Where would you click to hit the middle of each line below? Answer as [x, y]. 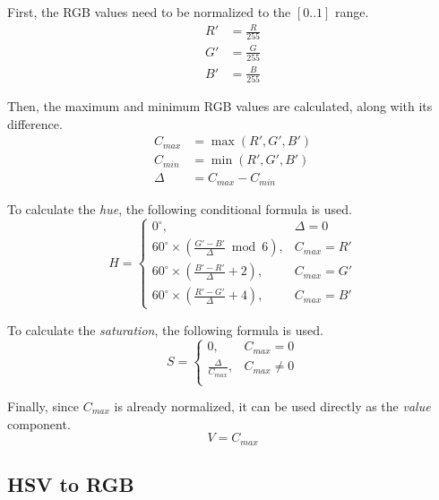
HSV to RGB [71, 484]
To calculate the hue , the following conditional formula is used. [180, 208]
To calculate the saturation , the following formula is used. [165, 329]
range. [352, 12]
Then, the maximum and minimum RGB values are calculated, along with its [220, 106]
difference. [35, 123]
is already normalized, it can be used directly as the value [272, 406]
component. [39, 423]
